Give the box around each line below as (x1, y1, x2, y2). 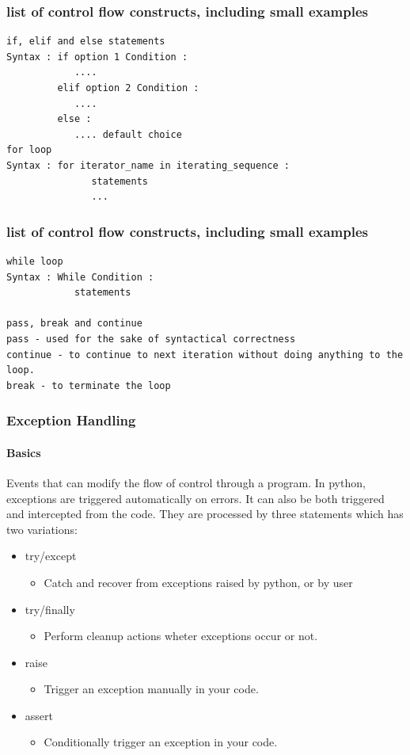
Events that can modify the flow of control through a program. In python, (6, 474, 366, 490)
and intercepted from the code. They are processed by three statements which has (6, 505, 404, 522)
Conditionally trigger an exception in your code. (44, 734, 278, 750)
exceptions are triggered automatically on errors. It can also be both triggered (6, 490, 385, 506)
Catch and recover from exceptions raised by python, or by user (44, 574, 353, 590)
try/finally (25, 601, 75, 617)
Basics (6, 444, 41, 460)
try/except (25, 547, 77, 564)
